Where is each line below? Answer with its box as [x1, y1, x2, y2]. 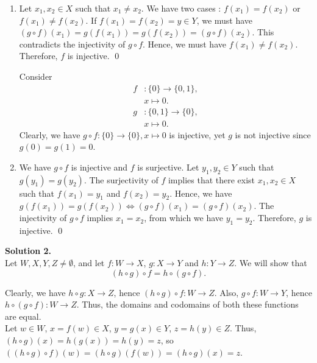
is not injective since [235, 128, 311, 141]
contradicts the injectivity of [19, 37, 126, 50]
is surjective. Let [137, 160, 199, 173]
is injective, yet [169, 128, 226, 141]
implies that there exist [168, 173, 255, 186]
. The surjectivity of [84, 173, 158, 186]
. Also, [214, 286, 239, 298]
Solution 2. [5, 244, 52, 257]
